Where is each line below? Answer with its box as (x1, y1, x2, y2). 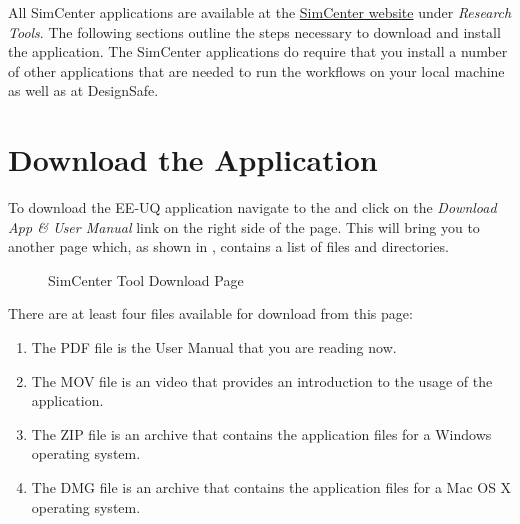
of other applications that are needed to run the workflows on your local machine (8, 60, 505, 81)
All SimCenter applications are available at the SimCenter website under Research (8, 2, 512, 22)
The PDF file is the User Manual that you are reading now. (31, 337, 397, 358)
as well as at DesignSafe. (8, 80, 159, 101)
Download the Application (8, 139, 378, 180)
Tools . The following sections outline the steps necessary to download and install (8, 21, 501, 42)
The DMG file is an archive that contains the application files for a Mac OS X (31, 477, 512, 498)
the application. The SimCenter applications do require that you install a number (8, 41, 508, 62)
